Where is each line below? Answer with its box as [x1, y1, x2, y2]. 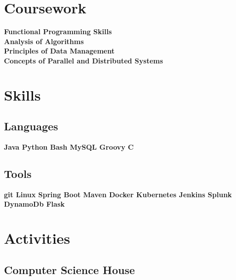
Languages [4, 118, 58, 134]
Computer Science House [4, 262, 135, 277]
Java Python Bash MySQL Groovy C [4, 142, 134, 152]
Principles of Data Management [4, 46, 115, 56]
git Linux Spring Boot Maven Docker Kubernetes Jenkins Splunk [4, 189, 232, 199]
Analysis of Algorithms [4, 36, 84, 46]
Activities [4, 228, 71, 248]
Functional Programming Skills [4, 26, 112, 37]
